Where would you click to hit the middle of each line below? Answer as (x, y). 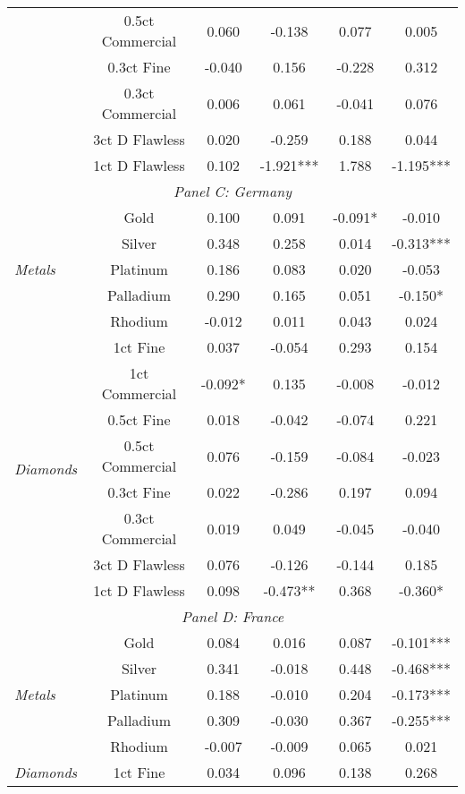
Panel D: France (232, 616)
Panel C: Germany (232, 191)
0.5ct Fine (139, 419)
